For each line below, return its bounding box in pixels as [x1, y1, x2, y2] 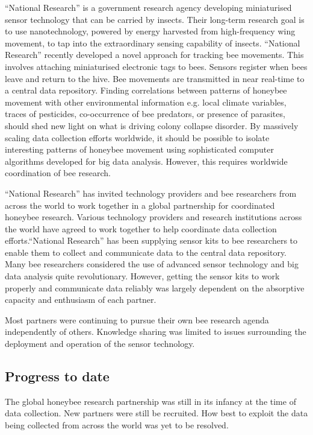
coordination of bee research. [5, 167, 111, 179]
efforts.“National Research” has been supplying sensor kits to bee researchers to [5, 234, 298, 247]
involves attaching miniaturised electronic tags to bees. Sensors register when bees [5, 60, 308, 72]
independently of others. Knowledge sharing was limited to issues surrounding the [5, 325, 306, 338]
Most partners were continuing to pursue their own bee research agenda [5, 313, 269, 326]
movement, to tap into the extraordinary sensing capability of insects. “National [5, 36, 300, 49]
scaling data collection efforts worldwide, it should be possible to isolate [5, 131, 270, 144]
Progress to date [5, 367, 110, 386]
